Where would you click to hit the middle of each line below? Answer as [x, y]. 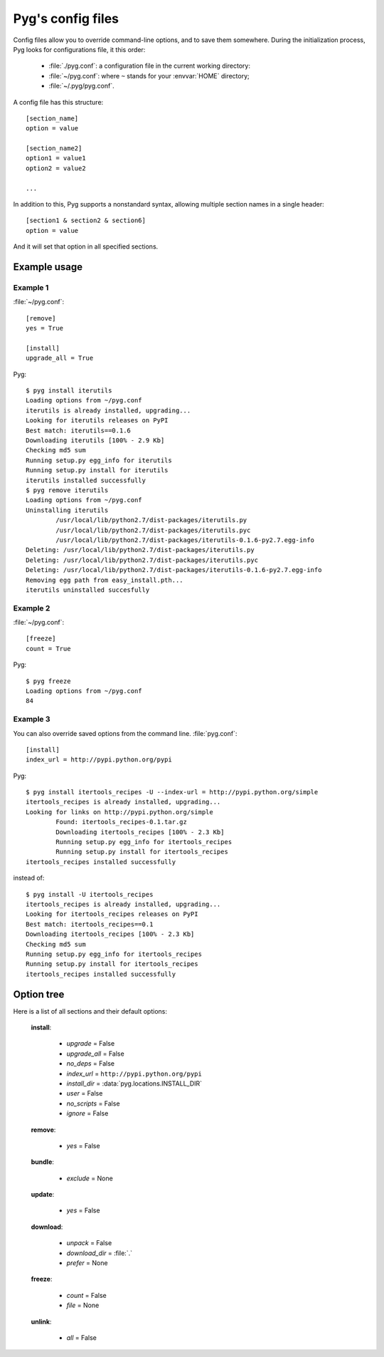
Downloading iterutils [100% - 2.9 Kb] [95, 441]
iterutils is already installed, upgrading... [108, 410]
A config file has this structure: [58, 102]
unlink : [41, 1321]
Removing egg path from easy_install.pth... [105, 580]
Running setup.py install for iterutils [97, 470]
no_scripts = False [93, 1103]
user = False [85, 1093]
